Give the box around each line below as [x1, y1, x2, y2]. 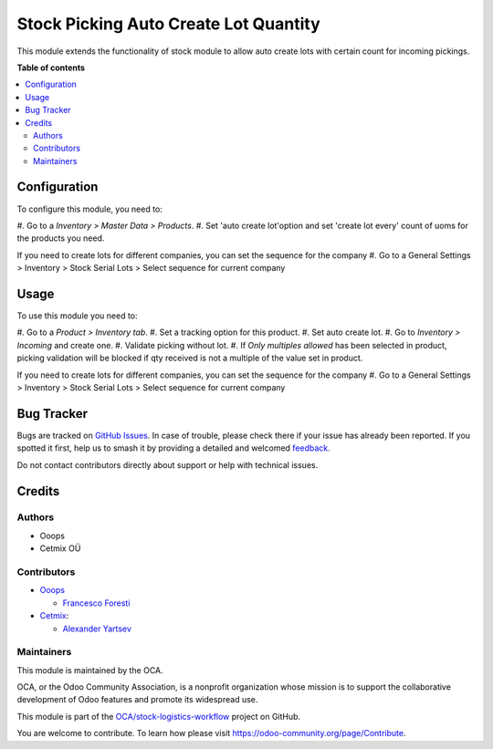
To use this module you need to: [16, 310, 138, 321]
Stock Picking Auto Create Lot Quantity [16, 14, 321, 34]
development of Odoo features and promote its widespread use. [16, 694, 258, 705]
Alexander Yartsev [62, 623, 132, 634]
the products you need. [16, 233, 105, 244]
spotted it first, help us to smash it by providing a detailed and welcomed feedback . [16, 442, 330, 453]
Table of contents [16, 62, 86, 73]
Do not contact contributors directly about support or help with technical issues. [16, 459, 319, 470]
